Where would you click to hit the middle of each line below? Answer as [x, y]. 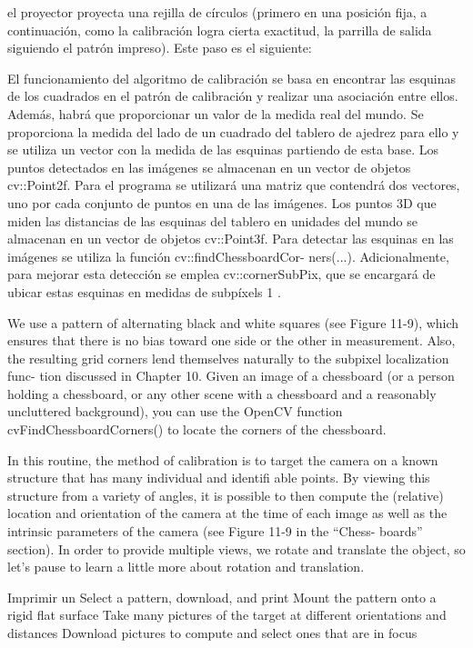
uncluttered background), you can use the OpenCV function [175, 411]
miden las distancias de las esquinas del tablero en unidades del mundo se [212, 220]
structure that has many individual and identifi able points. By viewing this [219, 478]
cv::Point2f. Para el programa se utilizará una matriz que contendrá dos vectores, [234, 185]
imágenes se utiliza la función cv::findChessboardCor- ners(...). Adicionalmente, [228, 256]
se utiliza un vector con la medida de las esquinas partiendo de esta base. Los [223, 150]
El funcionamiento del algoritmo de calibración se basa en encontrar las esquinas [232, 78]
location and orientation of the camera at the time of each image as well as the [227, 513]
